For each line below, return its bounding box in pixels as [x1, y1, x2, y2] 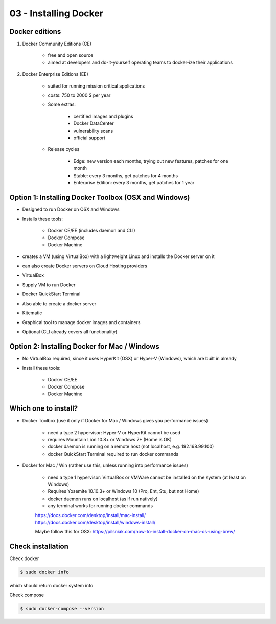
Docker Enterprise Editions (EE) [22, 71, 89, 77]
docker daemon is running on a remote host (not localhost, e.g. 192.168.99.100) [48, 443, 214, 450]
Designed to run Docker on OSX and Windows [22, 206, 120, 212]
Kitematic [22, 310, 42, 316]
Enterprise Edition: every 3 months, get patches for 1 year [73, 179, 195, 185]
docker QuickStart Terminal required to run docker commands [48, 450, 179, 457]
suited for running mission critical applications [48, 82, 145, 89]
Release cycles [48, 146, 80, 153]
